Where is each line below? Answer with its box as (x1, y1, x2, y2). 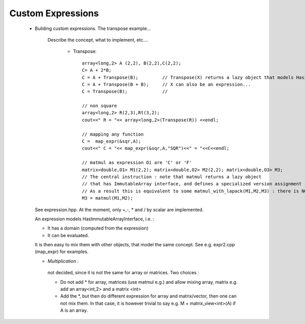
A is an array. (60, 307, 88, 313)
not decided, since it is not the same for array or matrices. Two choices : (47, 270, 199, 276)
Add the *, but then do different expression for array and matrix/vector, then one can (60, 293, 237, 299)
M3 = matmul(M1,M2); (82, 196, 133, 201)
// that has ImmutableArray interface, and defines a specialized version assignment (82, 181, 302, 187)
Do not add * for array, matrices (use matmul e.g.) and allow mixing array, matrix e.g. (60, 279, 238, 285)
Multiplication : (47, 258, 79, 264)
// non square (82, 103, 117, 109)
